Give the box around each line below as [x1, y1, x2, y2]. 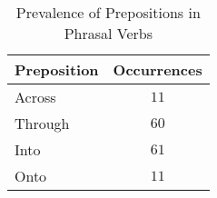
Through [15, 113, 70, 134]
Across [15, 86, 56, 107]
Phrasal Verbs [64, 23, 153, 44]
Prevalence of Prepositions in [15, 2, 201, 23]
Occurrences [113, 59, 202, 80]
